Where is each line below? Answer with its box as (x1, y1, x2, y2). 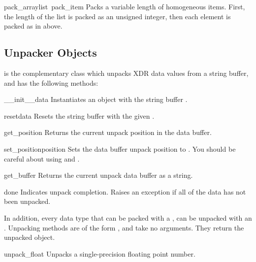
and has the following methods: (4, 77, 98, 88)
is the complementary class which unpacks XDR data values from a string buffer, (4, 67, 249, 78)
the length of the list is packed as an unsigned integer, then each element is (4, 11, 231, 21)
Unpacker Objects (4, 45, 97, 60)
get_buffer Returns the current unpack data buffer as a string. (4, 170, 193, 180)
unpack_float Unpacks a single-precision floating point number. (4, 248, 195, 259)
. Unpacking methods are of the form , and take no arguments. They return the (4, 222, 244, 232)
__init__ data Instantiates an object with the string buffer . (4, 94, 188, 104)
